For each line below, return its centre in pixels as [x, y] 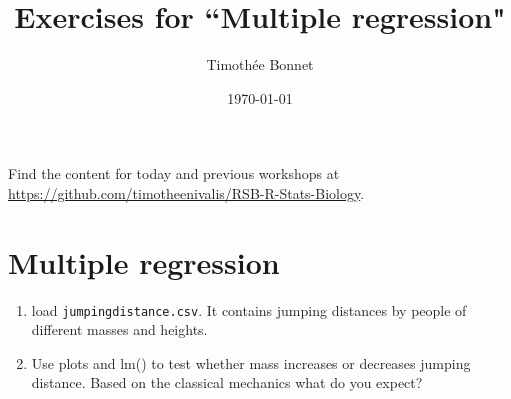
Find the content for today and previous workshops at [174, 173]
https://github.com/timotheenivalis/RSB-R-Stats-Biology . [186, 192]
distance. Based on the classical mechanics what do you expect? [227, 382]
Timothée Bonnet [260, 64]
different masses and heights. [119, 329]
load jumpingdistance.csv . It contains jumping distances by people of [249, 309]
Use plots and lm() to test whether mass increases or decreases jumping [251, 362]
